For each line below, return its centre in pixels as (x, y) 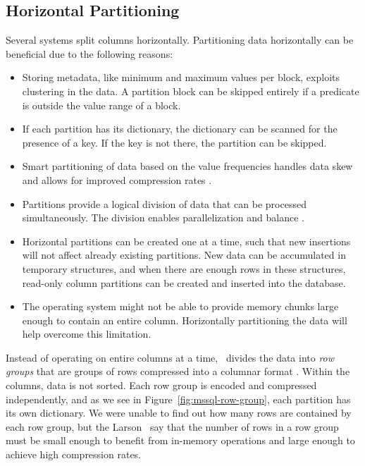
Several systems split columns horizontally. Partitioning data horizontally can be (180, 40)
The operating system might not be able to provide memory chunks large (180, 306)
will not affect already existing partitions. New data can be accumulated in (184, 255)
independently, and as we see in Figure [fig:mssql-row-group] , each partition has (178, 399)
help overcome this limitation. (87, 334)
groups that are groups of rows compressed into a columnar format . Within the (178, 371)
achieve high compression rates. (74, 454)
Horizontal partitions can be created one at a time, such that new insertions (186, 241)
